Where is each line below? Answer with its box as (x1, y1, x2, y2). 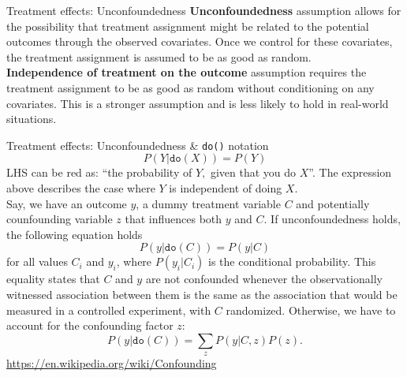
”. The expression (308, 164, 392, 181)
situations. (6, 110, 57, 127)
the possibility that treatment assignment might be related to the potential (6, 17, 369, 34)
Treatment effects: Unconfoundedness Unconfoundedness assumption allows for (6, 2, 401, 18)
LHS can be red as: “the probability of (6, 164, 192, 181)
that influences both (125, 211, 222, 227)
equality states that (6, 271, 100, 287)
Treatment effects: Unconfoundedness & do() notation (6, 136, 269, 153)
